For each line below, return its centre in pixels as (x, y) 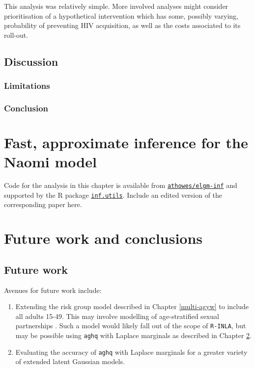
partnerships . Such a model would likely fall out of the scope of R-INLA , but (131, 326)
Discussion (31, 61)
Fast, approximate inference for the (126, 143)
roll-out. (16, 35)
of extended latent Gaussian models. (70, 361)
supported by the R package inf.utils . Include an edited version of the (113, 195)
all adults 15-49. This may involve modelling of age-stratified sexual (117, 316)
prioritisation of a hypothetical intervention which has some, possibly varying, (121, 15)
